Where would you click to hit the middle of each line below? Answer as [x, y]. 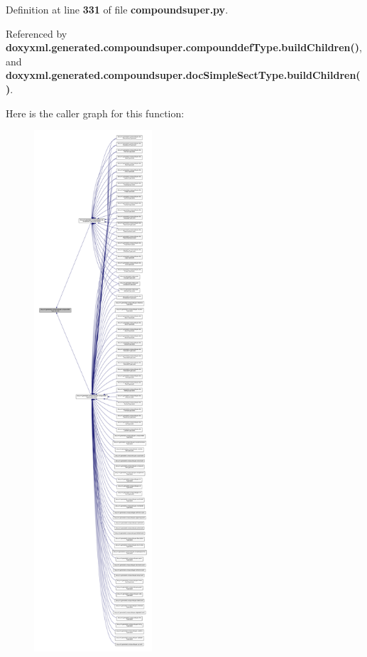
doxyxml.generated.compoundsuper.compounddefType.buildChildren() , [184, 47]
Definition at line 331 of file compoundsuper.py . [117, 9]
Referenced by [37, 33]
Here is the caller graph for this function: [95, 113]
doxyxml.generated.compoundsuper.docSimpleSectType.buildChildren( [183, 75]
